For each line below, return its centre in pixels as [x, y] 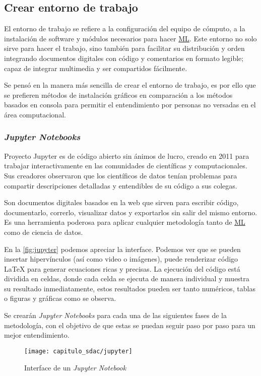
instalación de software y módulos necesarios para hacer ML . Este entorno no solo [130, 38]
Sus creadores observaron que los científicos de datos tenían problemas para [121, 175]
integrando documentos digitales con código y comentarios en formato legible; [124, 58]
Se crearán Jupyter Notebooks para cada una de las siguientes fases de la [115, 315]
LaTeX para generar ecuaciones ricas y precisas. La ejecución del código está [122, 268]
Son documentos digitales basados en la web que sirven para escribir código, [121, 202]
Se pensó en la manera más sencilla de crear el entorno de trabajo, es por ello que [130, 85]
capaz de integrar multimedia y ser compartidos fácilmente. [96, 68]
